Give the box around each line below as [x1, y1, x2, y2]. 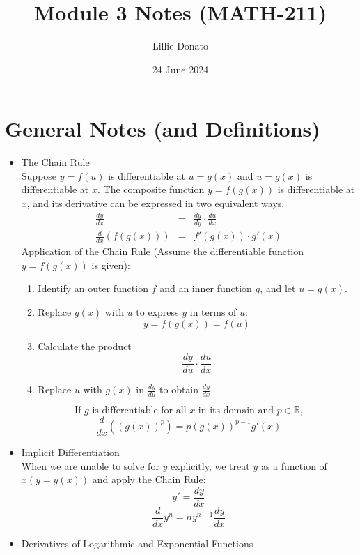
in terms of [189, 304, 237, 319]
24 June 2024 [152, 61, 209, 76]
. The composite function [97, 182, 205, 197]
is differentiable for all [92, 406, 187, 416]
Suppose [21, 168, 57, 183]
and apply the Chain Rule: [92, 472, 206, 487]
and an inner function [159, 281, 252, 296]
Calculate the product [38, 338, 132, 353]
